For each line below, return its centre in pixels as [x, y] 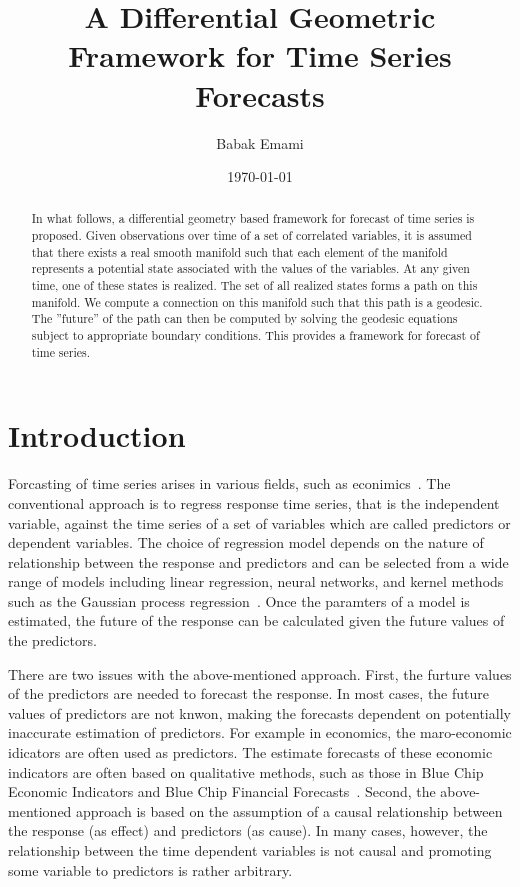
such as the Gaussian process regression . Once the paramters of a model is [239, 600]
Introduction [97, 435]
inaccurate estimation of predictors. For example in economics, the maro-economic [260, 732]
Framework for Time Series [260, 55]
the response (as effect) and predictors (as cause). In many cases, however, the [248, 830]
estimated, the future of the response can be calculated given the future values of [256, 620]
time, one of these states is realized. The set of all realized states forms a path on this [254, 285]
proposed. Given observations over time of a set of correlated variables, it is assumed [251, 235]
